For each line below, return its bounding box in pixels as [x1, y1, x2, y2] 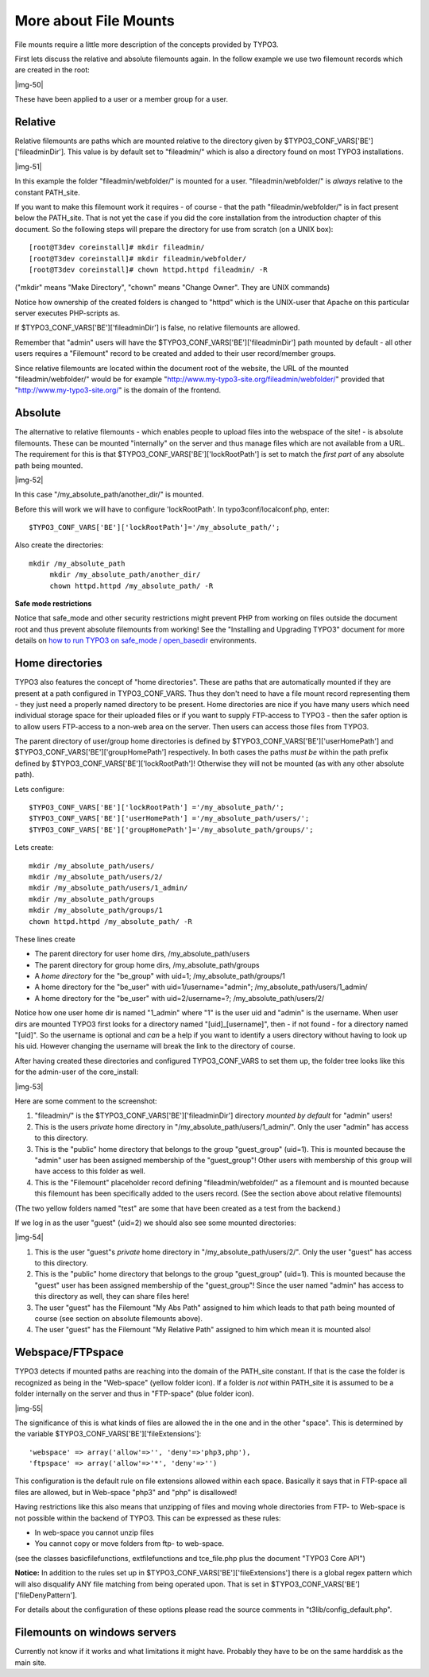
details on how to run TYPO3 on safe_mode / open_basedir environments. [14, 636, 257, 645]
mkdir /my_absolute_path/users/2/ [29, 872, 163, 881]
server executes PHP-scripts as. [14, 308, 121, 318]
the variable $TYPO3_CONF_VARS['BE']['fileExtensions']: [14, 1429, 202, 1439]
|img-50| [14, 79, 44, 89]
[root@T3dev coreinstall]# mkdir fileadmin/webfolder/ [29, 254, 247, 263]
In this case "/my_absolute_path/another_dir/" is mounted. [14, 489, 204, 500]
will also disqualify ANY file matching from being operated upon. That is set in [14, 1579, 269, 1589]
